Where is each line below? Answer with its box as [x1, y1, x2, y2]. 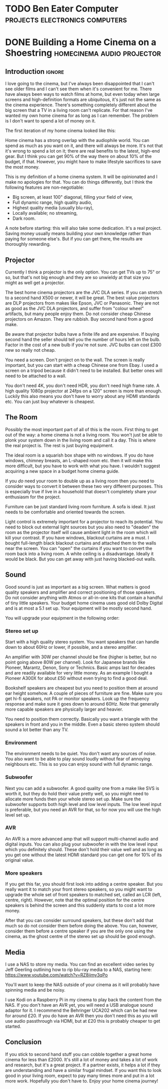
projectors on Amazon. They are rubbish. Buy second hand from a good [5, 316, 153, 322]
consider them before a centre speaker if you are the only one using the [5, 928, 153, 934]
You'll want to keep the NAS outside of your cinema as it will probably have [5, 982, 160, 988]
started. [5, 1023, 21, 1029]
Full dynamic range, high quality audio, [12, 199, 92, 206]
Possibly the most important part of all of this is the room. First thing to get [5, 426, 158, 432]
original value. [5, 857, 34, 863]
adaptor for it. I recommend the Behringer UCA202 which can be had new [5, 1007, 157, 1013]
